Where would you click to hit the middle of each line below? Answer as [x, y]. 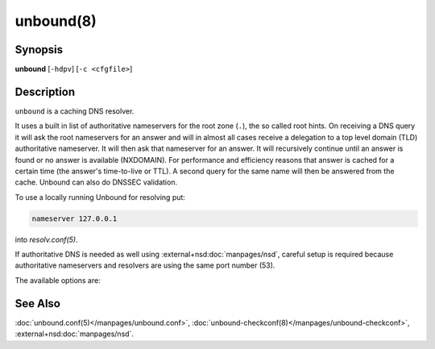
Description [45, 91]
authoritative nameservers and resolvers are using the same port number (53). [145, 265]
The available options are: [58, 280]
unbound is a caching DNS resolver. [75, 111]
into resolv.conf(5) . [46, 239]
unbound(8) [56, 21]
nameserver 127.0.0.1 [75, 218]
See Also [37, 303]
